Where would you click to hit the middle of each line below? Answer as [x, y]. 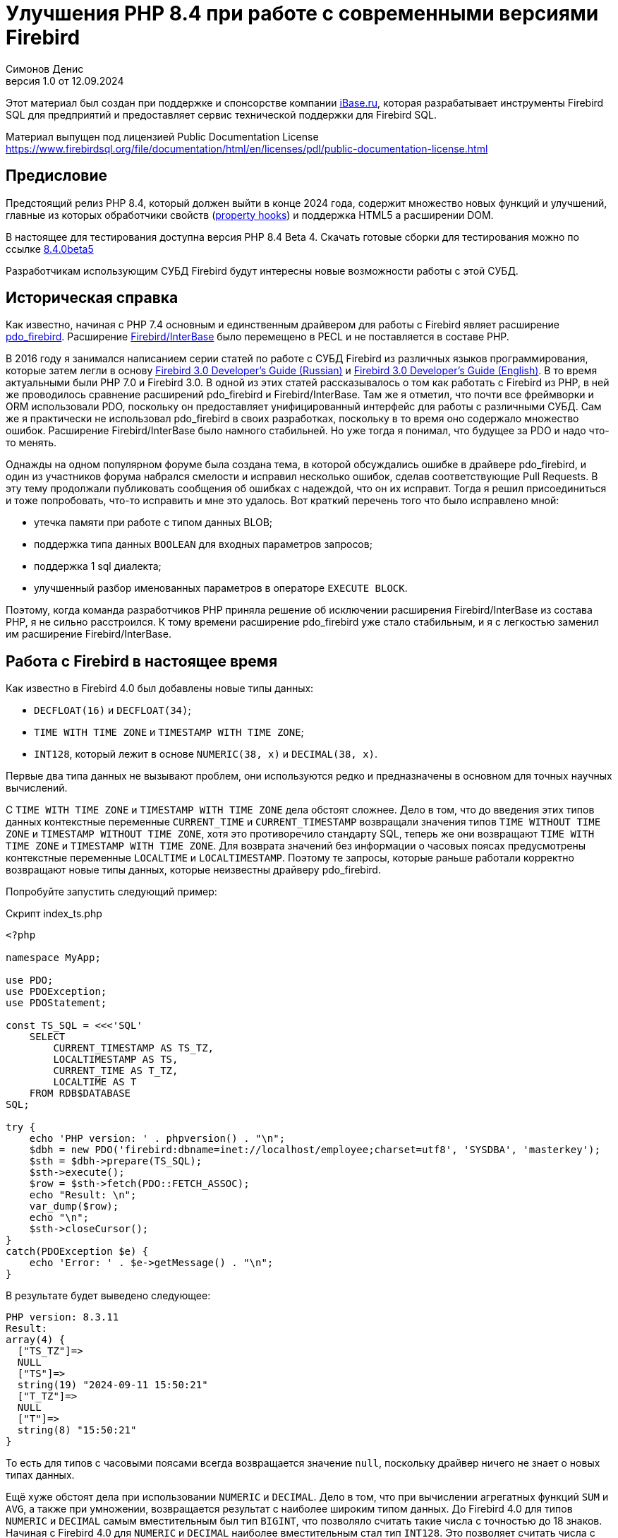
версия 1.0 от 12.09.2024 [65, 81]
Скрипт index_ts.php [54, 914]
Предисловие [56, 176]
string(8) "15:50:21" [77, 1430]
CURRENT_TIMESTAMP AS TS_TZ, [134, 1048]
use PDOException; [56, 992]
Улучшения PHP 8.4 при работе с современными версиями [302, 13]
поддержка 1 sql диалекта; [98, 566]
